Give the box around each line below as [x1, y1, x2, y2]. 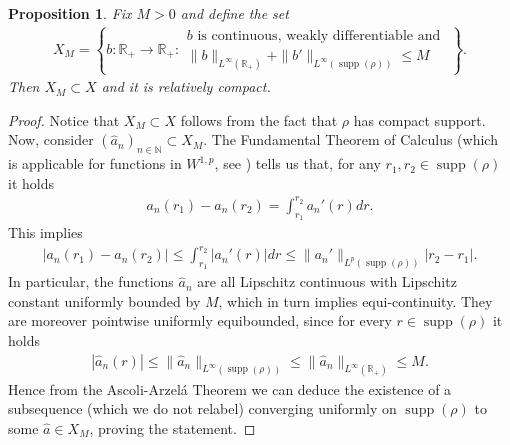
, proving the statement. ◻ [89, 417, 256, 438]
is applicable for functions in [8, 153, 182, 174]
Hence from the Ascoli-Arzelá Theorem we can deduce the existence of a [8, 378, 452, 399]
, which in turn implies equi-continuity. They [218, 290, 493, 311]
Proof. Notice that [8, 109, 120, 130]
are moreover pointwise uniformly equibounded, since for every [8, 310, 392, 331]
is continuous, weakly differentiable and [197, 28, 441, 43]
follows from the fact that [180, 109, 338, 130]
